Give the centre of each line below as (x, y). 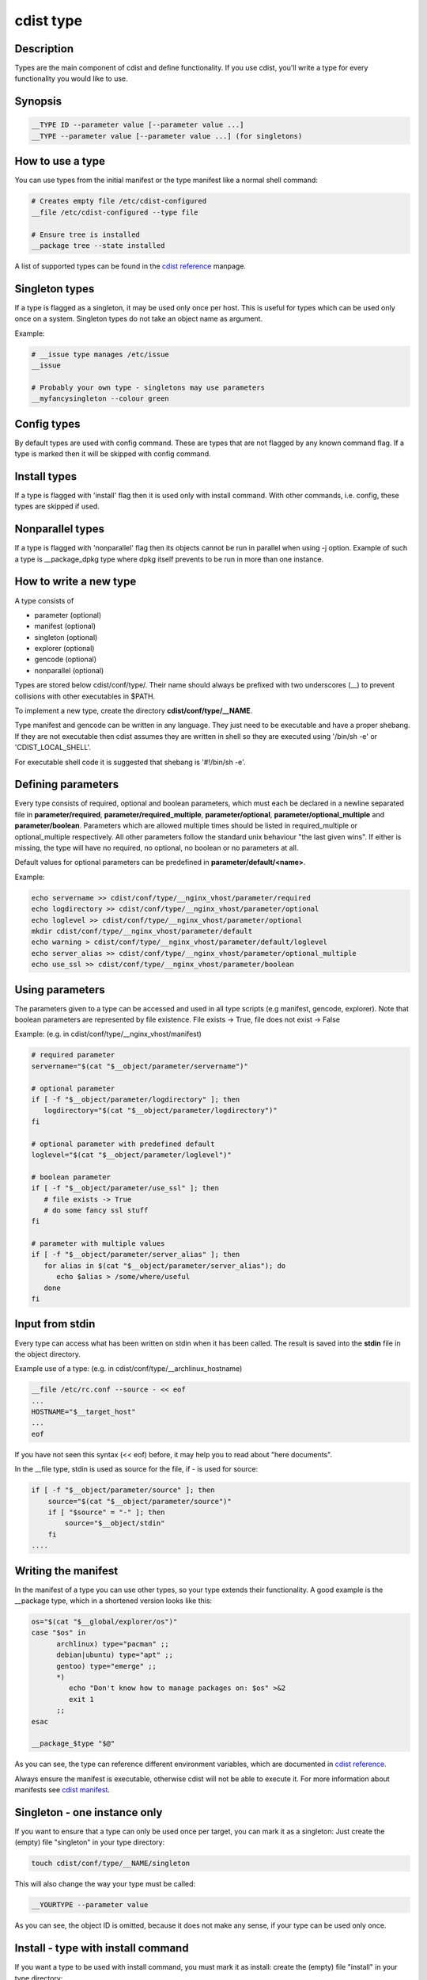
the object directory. (47, 1354)
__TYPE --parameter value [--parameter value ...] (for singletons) (167, 136)
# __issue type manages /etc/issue (100, 354)
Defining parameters (67, 784)
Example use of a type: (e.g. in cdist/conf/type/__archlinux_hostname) (128, 1369)
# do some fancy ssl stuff (96, 1210)
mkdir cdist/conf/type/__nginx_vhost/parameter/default (142, 931)
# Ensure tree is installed (85, 234)
